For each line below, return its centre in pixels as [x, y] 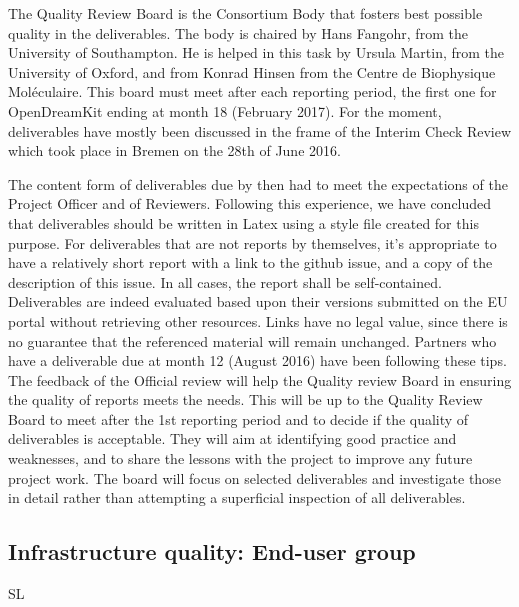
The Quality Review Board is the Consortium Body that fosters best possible [245, 13]
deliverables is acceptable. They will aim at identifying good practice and [232, 438]
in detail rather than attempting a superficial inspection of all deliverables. [237, 497]
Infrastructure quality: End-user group [212, 551]
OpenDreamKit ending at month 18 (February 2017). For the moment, [225, 110]
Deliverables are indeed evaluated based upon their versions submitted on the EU [258, 301]
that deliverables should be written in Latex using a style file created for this [243, 222]
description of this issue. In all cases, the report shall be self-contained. [225, 281]
